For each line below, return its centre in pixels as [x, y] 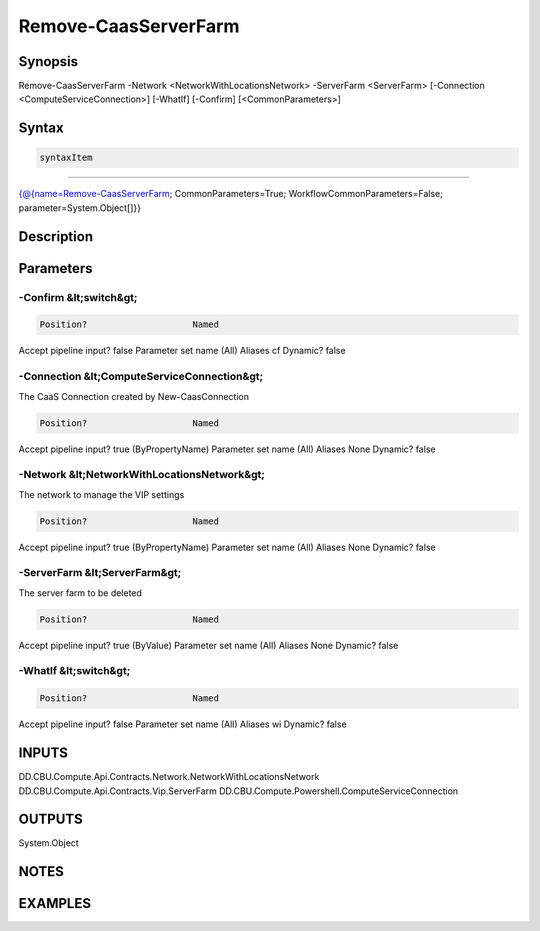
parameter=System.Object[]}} [80, 207]
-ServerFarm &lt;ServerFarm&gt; [100, 573]
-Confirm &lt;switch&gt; [78, 297]
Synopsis [48, 61]
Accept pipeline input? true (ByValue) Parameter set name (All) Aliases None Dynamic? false [208, 645]
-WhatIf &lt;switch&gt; [74, 671]
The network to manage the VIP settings [101, 494]
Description [56, 236]
